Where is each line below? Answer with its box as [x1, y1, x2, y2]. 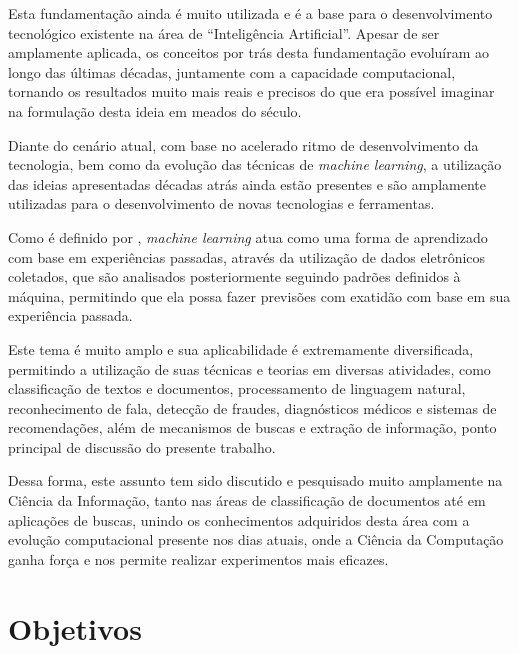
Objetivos [8, 607, 142, 648]
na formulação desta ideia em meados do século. [8, 100, 302, 121]
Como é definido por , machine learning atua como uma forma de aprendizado [8, 226, 488, 247]
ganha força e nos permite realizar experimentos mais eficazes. [8, 548, 389, 569]
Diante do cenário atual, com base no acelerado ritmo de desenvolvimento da [8, 134, 479, 155]
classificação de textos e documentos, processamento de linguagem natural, [8, 378, 466, 399]
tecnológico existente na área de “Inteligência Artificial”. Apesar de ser [8, 22, 440, 43]
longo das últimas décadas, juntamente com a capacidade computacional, [8, 61, 456, 82]
